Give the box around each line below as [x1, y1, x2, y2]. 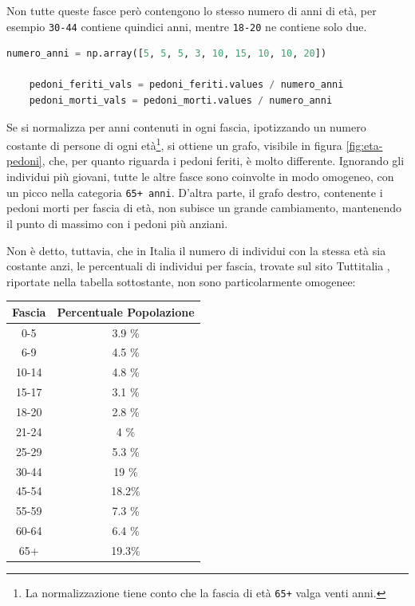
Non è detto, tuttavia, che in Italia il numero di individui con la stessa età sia [6, 242, 386, 258]
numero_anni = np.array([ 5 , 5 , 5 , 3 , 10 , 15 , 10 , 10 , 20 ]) [6, 48, 327, 60]
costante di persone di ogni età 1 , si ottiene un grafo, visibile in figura [6, 135, 342, 153]
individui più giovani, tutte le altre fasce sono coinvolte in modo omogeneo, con [6, 168, 394, 185]
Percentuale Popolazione [57, 303, 195, 320]
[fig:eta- [346, 136, 383, 153]
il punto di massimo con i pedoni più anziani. [6, 214, 228, 231]
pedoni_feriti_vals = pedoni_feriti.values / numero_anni [29, 79, 344, 91]
